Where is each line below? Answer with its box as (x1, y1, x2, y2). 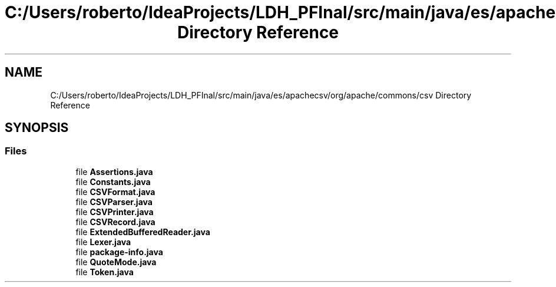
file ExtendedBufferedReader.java (75, 226, 210, 237)
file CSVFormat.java (75, 186, 155, 197)
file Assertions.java (75, 166, 153, 177)
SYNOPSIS (5, 120, 69, 136)
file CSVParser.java (75, 196, 153, 207)
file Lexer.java (75, 236, 131, 247)
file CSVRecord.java (75, 216, 155, 227)
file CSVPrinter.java (75, 206, 154, 217)
